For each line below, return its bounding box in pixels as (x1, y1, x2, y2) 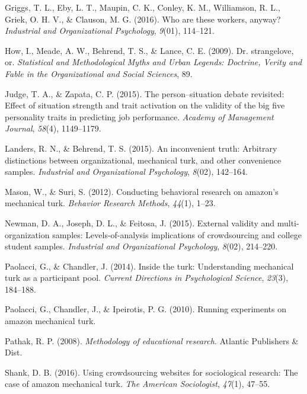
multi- (277, 216, 299, 229)
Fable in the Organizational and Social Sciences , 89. (5, 67, 193, 79)
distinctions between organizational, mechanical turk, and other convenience (5, 153, 282, 166)
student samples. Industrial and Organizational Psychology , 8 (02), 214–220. (5, 240, 278, 252)
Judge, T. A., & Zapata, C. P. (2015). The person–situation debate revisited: (5, 87, 284, 100)
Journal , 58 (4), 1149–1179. (5, 122, 101, 134)
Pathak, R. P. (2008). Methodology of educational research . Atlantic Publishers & (5, 334, 299, 347)
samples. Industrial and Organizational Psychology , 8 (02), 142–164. (5, 165, 248, 178)
